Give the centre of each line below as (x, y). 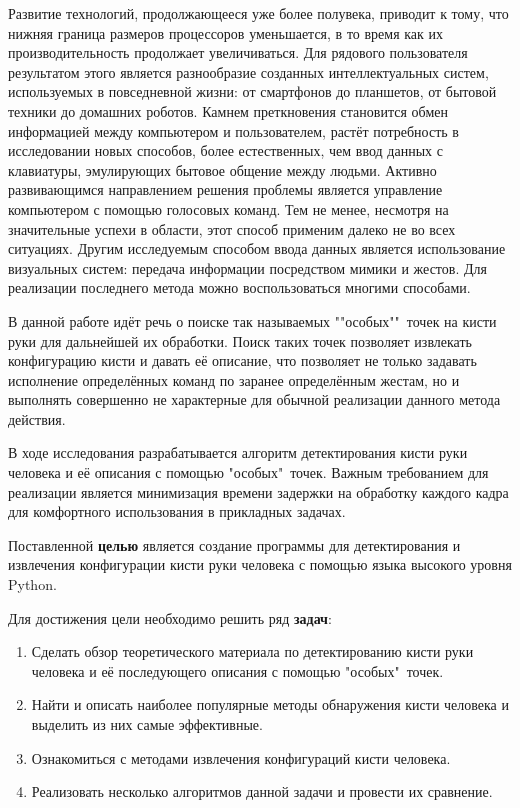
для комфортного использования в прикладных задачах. (177, 511)
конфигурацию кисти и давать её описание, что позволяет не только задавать (242, 360)
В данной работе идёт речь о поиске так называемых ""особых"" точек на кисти (252, 320)
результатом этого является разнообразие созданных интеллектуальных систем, (248, 71)
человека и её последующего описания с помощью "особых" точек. (237, 670)
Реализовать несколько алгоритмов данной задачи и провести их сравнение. (262, 791)
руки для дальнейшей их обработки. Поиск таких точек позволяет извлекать (240, 340)
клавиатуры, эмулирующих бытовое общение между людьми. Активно (222, 169)
